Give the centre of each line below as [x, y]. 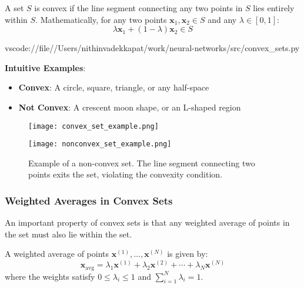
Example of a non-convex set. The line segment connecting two [142, 163]
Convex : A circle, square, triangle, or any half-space [114, 87]
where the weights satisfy [50, 276]
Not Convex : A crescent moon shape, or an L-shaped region [130, 107]
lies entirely [274, 8]
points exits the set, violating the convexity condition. [126, 174]
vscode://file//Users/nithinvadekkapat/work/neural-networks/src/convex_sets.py [152, 48]
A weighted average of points [57, 254]
